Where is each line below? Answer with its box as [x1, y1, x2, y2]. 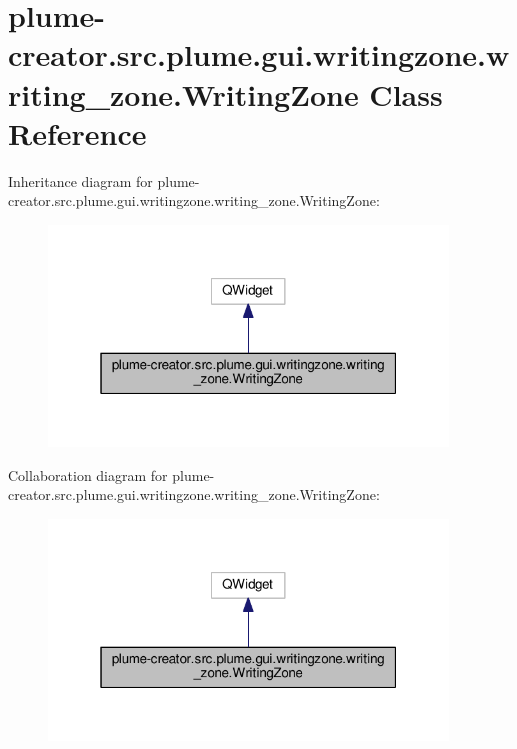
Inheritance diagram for [8, 170, 153, 191]
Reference [8, 112, 147, 153]
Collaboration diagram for [8, 464, 168, 485]
